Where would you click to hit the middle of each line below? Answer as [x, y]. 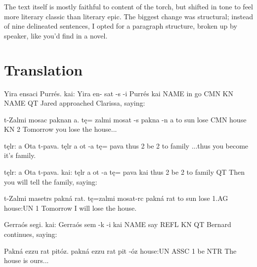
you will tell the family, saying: [51, 181]
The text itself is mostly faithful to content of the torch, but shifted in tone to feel [128, 6]
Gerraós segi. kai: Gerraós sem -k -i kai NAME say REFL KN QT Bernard [118, 224]
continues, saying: [31, 234]
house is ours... [26, 260]
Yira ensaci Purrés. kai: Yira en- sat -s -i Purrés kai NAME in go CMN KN [119, 93]
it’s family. [20, 155]
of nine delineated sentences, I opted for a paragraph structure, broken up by [121, 26]
